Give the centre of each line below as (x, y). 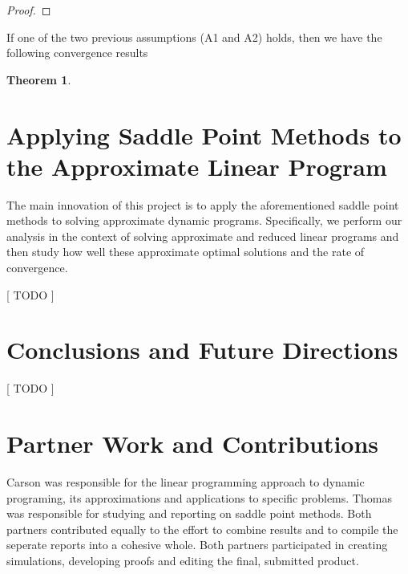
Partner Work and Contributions (193, 444)
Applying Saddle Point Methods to (204, 134)
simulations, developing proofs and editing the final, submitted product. (183, 561)
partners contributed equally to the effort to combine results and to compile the (202, 529)
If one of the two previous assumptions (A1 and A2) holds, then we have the (194, 37)
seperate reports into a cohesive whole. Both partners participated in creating (197, 545)
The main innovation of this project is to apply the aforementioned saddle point (203, 204)
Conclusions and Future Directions (202, 350)
